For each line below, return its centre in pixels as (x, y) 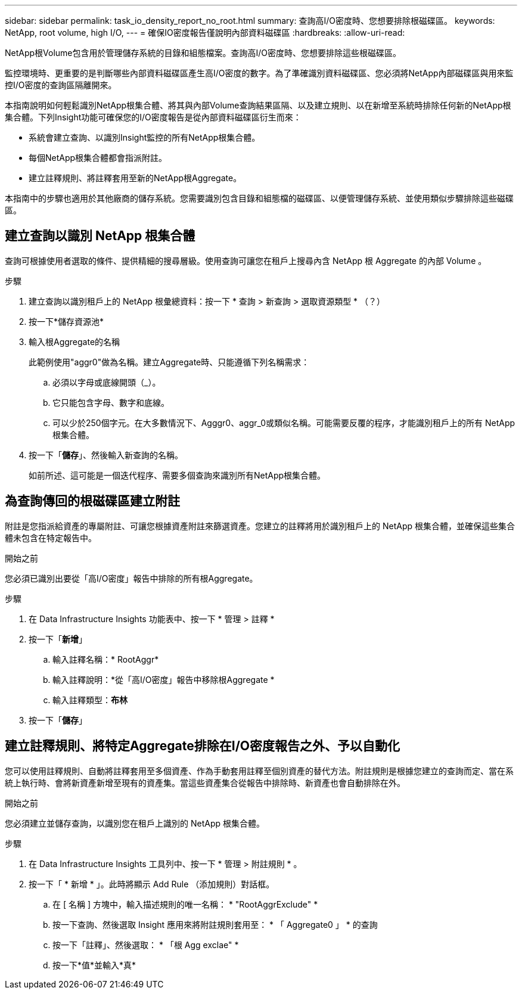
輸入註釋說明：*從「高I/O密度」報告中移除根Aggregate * (164, 679)
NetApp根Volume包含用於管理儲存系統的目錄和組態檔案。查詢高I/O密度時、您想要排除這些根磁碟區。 (203, 53)
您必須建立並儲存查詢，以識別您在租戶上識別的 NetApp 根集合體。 (135, 823)
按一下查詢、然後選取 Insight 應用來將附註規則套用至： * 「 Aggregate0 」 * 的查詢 (215, 924)
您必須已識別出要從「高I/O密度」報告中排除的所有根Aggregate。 (131, 578)
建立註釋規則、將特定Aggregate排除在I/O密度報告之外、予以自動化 (202, 746)
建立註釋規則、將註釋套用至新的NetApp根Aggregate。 (135, 178)
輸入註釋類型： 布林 (90, 700)
